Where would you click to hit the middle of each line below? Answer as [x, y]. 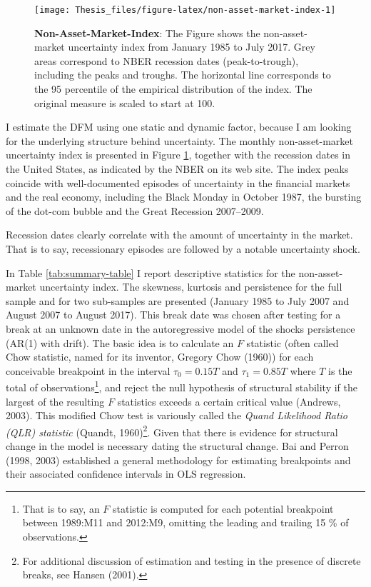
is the [340, 370]
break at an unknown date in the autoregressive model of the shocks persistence [181, 328]
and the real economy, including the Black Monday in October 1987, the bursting [184, 197]
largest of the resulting [55, 401]
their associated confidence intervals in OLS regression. [126, 474]
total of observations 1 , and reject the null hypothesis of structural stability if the [182, 386]
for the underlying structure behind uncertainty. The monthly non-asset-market [180, 140]
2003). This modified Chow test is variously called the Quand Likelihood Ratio [177, 415]
